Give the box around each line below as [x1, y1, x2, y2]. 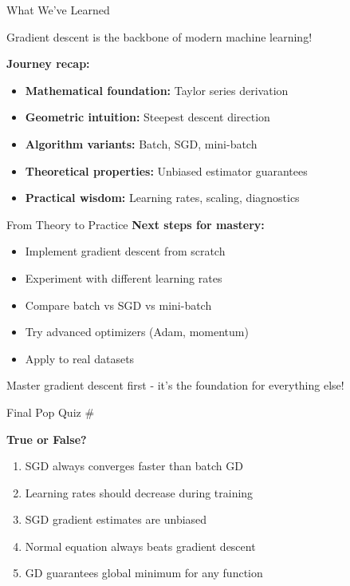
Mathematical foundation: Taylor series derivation [25, 81, 289, 98]
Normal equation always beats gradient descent [25, 537, 256, 554]
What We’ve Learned [6, 2, 110, 18]
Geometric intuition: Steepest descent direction [25, 109, 270, 125]
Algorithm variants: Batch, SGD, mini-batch [25, 135, 258, 152]
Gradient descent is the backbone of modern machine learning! [6, 28, 313, 45]
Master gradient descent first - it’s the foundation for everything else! [6, 377, 344, 394]
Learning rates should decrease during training [25, 484, 254, 501]
